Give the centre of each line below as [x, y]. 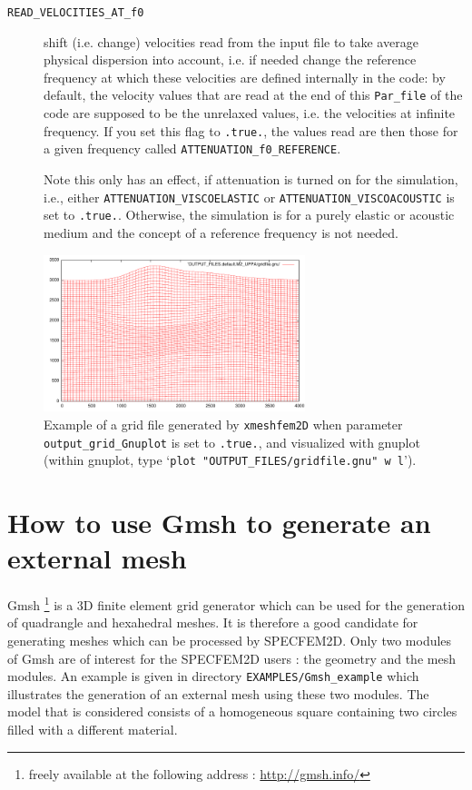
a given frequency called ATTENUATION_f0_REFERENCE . [192, 148]
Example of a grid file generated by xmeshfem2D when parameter [223, 424]
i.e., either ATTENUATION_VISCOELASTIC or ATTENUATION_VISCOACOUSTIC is [249, 197]
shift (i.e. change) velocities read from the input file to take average [231, 41]
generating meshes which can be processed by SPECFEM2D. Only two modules [230, 641]
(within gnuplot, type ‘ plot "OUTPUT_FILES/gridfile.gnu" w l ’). [230, 460]
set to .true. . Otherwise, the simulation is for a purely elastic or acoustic [249, 215]
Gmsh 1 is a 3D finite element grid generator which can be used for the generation [236, 603]
